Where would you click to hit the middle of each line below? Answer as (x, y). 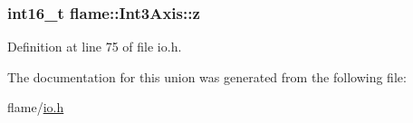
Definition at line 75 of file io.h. (95, 47)
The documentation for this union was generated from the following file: (207, 76)
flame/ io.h (36, 107)
